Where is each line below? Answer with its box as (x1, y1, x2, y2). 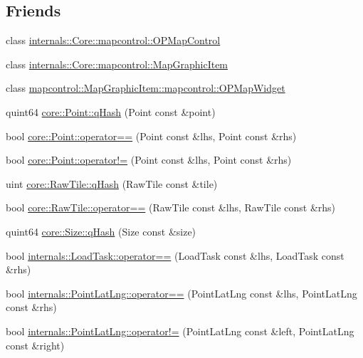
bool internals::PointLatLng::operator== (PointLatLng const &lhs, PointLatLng (6, 285, 357, 300)
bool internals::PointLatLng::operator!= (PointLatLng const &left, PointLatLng (6, 323, 354, 338)
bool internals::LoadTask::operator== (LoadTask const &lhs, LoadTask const (6, 248, 344, 263)
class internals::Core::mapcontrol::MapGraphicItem (6, 56, 228, 71)
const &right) (6, 337, 65, 352)
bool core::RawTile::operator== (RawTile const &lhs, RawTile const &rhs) (6, 200, 336, 215)
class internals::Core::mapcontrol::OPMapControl (6, 33, 221, 48)
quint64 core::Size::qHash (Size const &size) (6, 223, 196, 238)
